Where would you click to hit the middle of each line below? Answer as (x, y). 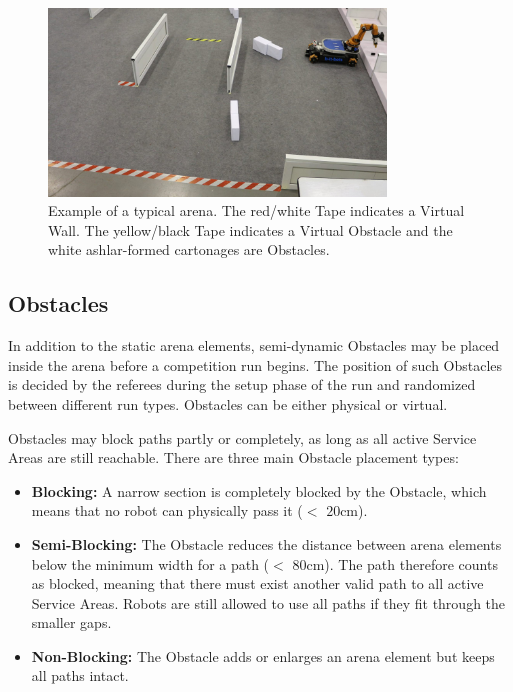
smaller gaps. (71, 622)
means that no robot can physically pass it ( (167, 510)
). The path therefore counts (411, 563)
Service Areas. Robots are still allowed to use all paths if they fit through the (268, 602)
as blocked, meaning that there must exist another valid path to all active (257, 583)
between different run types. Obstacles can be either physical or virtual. (228, 403)
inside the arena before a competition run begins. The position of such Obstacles (255, 364)
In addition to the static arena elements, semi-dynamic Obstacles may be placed (254, 345)
